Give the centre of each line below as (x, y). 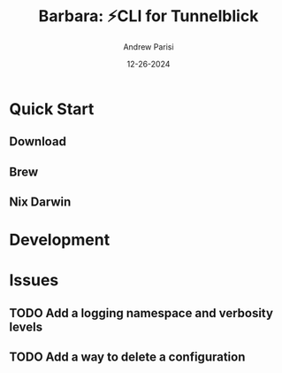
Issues (34, 280)
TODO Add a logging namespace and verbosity (141, 313)
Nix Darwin (40, 202)
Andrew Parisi (149, 47)
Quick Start (52, 109)
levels (26, 326)
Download (38, 142)
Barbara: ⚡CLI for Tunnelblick (149, 16)
